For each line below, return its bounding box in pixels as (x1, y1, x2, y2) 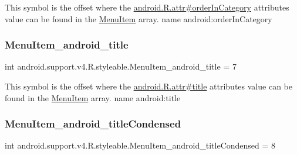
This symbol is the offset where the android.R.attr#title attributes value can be (5, 80, 292, 92)
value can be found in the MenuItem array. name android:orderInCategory (5, 12, 272, 25)
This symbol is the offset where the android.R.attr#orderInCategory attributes (5, 1, 289, 13)
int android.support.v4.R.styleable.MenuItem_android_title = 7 (5, 60, 237, 73)
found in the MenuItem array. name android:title (5, 91, 181, 104)
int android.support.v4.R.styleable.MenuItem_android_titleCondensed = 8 (5, 139, 276, 151)
